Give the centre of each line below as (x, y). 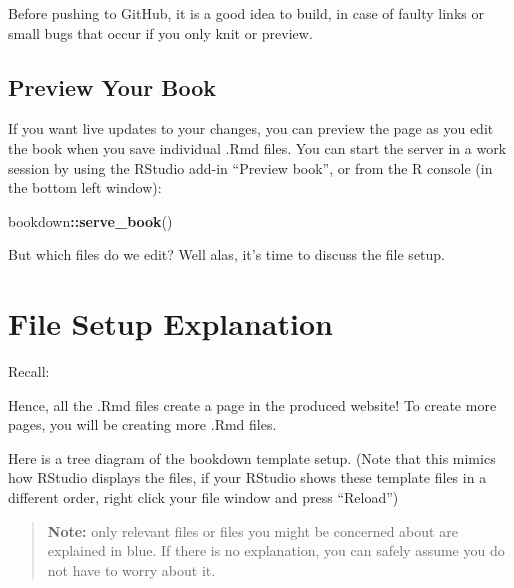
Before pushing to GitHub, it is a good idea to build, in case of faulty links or (246, 13)
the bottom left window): (85, 187)
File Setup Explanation (170, 323)
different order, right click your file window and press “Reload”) (203, 497)
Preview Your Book (112, 86)
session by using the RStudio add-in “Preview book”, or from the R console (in (250, 167)
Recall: (29, 371)
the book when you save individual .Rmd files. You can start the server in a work (257, 147)
